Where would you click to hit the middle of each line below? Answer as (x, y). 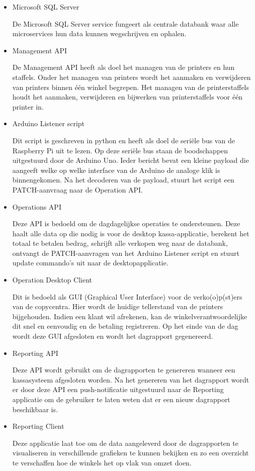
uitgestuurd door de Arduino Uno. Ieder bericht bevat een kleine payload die (131, 160)
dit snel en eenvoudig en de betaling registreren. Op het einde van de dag (125, 326)
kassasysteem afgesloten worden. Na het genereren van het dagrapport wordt (131, 379)
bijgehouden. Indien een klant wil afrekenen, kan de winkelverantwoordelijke (130, 316)
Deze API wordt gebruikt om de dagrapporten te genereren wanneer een (124, 370)
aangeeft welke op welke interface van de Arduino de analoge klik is (116, 170)
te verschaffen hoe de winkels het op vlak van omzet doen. (102, 462)
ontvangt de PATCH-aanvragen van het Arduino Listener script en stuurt (126, 253)
